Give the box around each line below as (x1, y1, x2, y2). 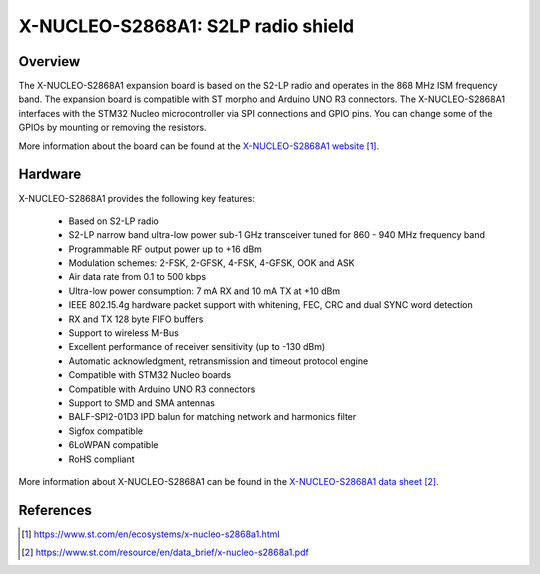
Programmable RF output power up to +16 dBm (68, 243, 262, 255)
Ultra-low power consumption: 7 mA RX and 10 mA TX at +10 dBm (68, 285, 340, 297)
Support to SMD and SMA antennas (68, 397, 215, 409)
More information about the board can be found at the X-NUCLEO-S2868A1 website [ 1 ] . (18, 140, 380, 152)
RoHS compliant (68, 453, 135, 465)
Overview (18, 53, 81, 70)
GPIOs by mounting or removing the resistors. (18, 121, 207, 134)
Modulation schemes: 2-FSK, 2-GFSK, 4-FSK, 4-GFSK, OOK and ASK (68, 257, 355, 269)
